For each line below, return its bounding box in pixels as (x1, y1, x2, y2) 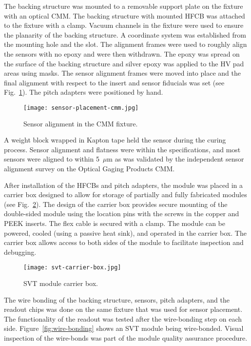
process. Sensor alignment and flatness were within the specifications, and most (4, 144, 241, 154)
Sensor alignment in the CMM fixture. (23, 118, 138, 128)
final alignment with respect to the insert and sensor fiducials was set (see (4, 77, 225, 87)
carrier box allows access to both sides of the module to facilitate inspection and (4, 237, 244, 247)
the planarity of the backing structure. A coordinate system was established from (4, 29, 246, 40)
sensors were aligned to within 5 (4, 154, 99, 164)
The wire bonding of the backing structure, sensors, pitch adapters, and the (4, 294, 230, 305)
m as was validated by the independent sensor (107, 154, 244, 164)
